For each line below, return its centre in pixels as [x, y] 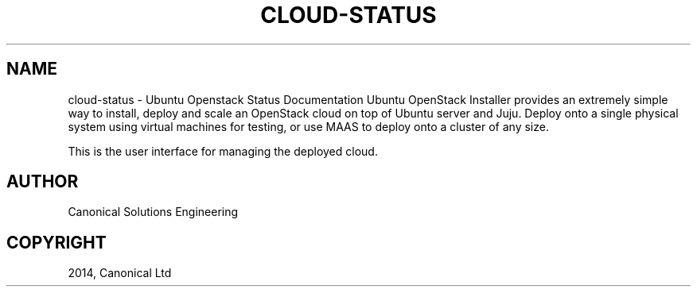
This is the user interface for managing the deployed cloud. [223, 151]
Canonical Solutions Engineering [153, 212]
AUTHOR [43, 182]
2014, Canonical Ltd [120, 273]
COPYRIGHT [56, 242]
